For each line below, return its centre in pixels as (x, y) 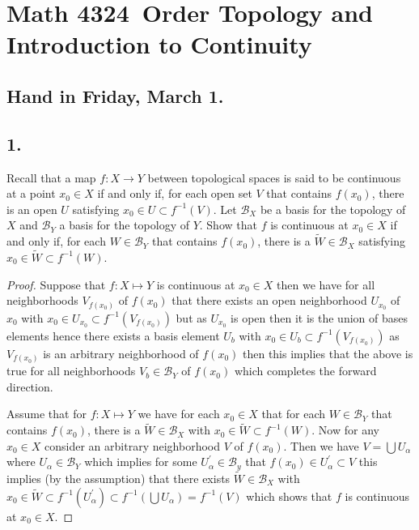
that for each (294, 414)
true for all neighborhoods (71, 371)
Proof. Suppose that (56, 284)
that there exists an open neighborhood (269, 300)
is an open (32, 209)
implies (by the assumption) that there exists (119, 479)
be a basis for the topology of (333, 209)
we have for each (179, 414)
